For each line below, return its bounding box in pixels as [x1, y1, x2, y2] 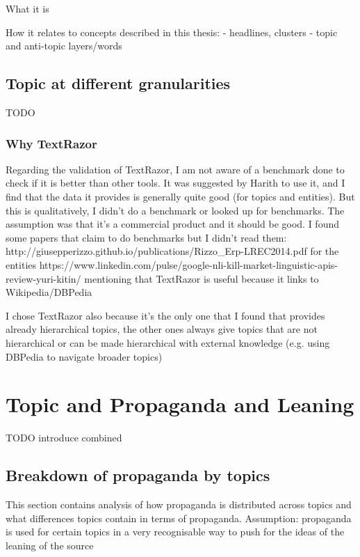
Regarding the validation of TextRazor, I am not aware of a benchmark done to [6, 162, 345, 176]
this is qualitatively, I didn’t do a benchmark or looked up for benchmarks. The [6, 203, 345, 217]
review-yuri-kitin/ [6, 271, 81, 285]
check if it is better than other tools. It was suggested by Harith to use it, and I [6, 175, 345, 190]
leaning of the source [6, 538, 94, 552]
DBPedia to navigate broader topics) [6, 349, 163, 363]
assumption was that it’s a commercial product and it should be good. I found [6, 217, 339, 231]
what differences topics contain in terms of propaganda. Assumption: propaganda [6, 510, 352, 525]
